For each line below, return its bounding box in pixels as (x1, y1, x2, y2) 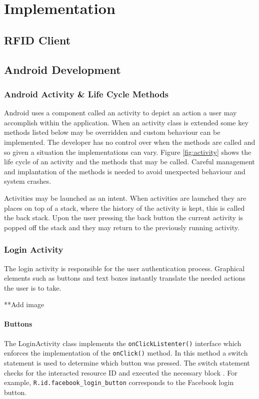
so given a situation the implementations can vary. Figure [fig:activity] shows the (4, 146, 251, 157)
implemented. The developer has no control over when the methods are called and (4, 136, 255, 147)
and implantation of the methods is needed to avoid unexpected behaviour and (4, 166, 245, 176)
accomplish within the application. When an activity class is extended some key (4, 117, 248, 127)
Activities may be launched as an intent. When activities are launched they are (4, 192, 246, 203)
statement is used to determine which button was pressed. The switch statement (4, 357, 250, 368)
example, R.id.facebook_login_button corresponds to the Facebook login (4, 377, 234, 388)
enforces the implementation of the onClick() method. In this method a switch (4, 348, 248, 358)
